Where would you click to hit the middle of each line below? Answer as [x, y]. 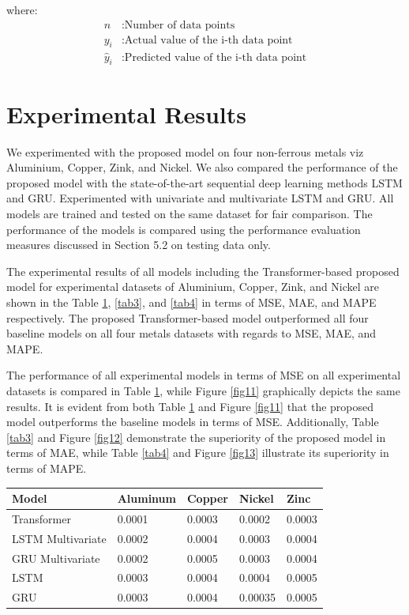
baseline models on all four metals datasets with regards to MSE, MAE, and [191, 333]
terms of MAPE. [47, 468]
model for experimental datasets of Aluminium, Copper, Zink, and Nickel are [193, 287]
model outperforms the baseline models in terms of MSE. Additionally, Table [193, 422]
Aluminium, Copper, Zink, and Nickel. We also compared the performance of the [202, 167]
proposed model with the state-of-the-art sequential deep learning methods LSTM [204, 182]
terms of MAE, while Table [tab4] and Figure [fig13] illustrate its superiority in [198, 453]
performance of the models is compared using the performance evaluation [184, 229]
